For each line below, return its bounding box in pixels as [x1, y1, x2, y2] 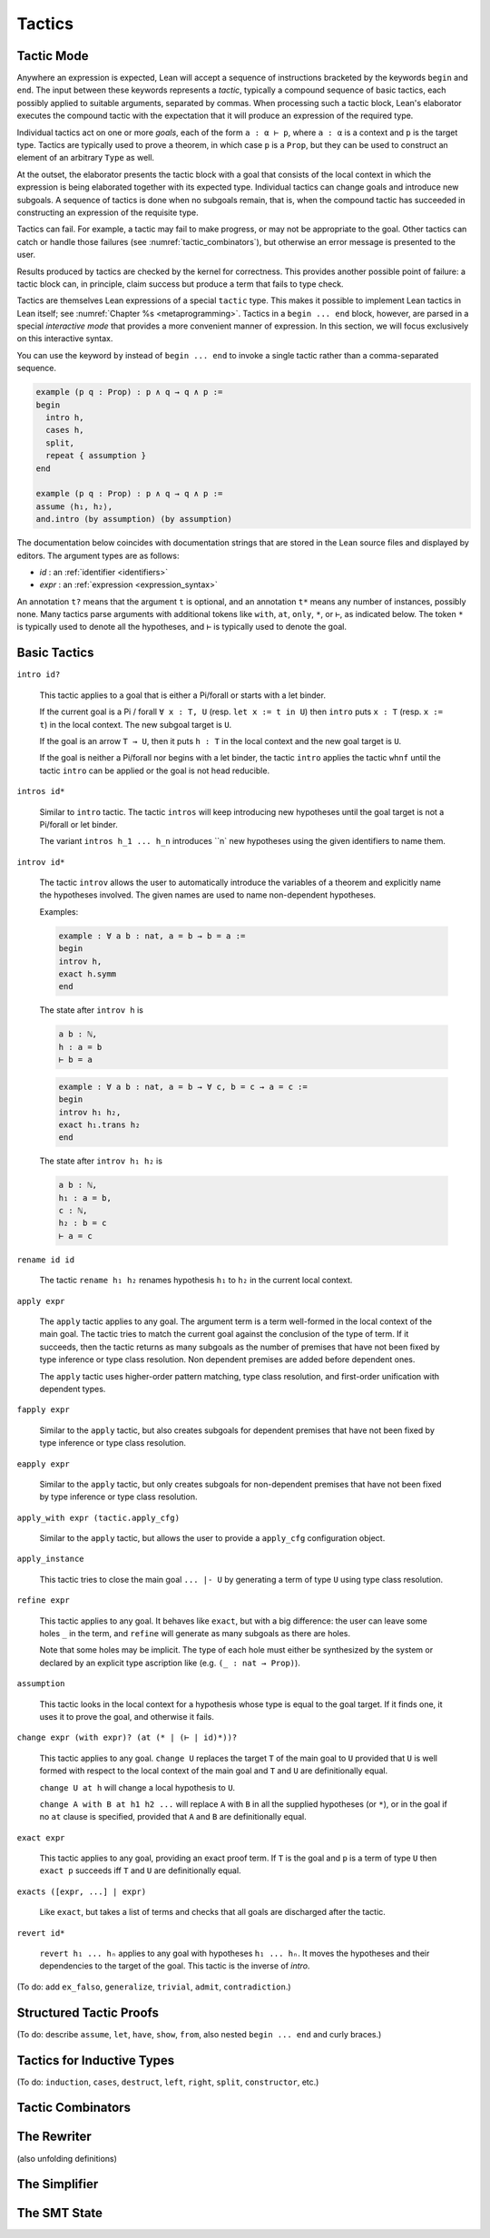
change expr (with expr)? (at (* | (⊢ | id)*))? [16, 1732, 238, 1742]
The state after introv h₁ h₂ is [39, 1155, 163, 1166]
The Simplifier [16, 2176, 99, 2192]
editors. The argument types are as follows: [16, 550, 180, 561]
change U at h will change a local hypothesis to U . [39, 1782, 236, 1792]
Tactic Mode [16, 48, 89, 64]
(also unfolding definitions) [16, 2153, 118, 2164]
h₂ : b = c [58, 1218, 107, 1229]
